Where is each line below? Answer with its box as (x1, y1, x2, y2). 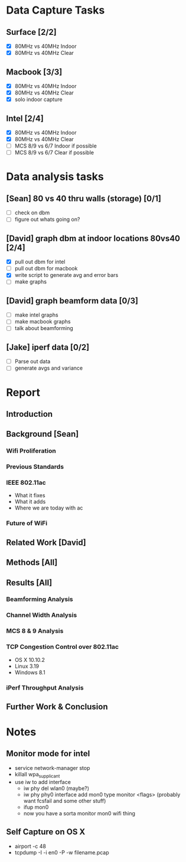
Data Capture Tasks (6, 4, 105, 17)
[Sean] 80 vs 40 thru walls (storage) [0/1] (6, 193, 161, 204)
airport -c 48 (14, 843, 46, 850)
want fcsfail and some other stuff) (23, 797, 106, 804)
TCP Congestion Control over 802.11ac (6, 643, 119, 651)
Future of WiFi (6, 519, 48, 527)
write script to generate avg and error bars (14, 272, 119, 279)
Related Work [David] (6, 537, 87, 547)
